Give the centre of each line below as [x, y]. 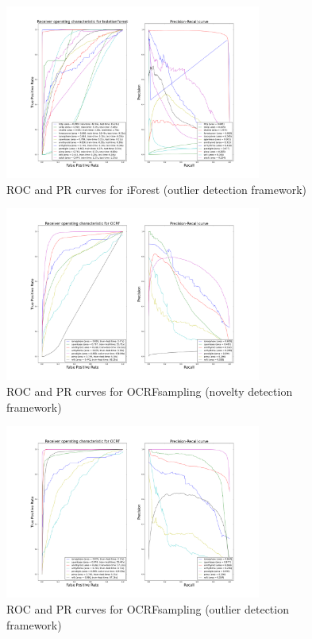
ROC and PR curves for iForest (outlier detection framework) [157, 189]
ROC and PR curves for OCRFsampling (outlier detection [148, 608]
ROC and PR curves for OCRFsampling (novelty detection [150, 391]
